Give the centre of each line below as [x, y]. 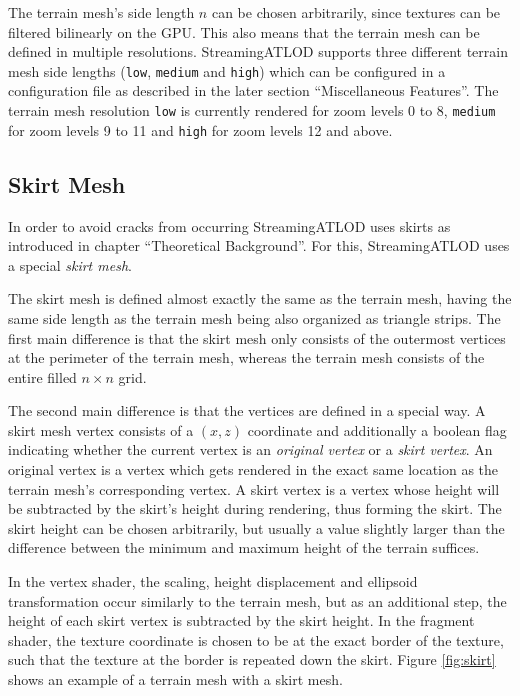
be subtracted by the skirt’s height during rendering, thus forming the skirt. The [255, 508]
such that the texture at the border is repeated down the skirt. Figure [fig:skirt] [252, 659]
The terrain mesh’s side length [101, 12]
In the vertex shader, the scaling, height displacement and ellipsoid [213, 581]
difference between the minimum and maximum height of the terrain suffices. [244, 547]
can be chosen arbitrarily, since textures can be [356, 12]
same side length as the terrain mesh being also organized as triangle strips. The [254, 317]
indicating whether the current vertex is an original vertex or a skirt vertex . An [250, 449]
